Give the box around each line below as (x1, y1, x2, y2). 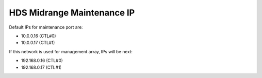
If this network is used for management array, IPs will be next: (9, 48, 133, 54)
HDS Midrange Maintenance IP (9, 7, 135, 18)
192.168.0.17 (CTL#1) (21, 64, 62, 70)
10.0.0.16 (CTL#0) (21, 33, 56, 39)
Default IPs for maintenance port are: (9, 24, 83, 30)
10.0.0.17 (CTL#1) (21, 40, 55, 46)
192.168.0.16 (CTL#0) (21, 58, 63, 63)
